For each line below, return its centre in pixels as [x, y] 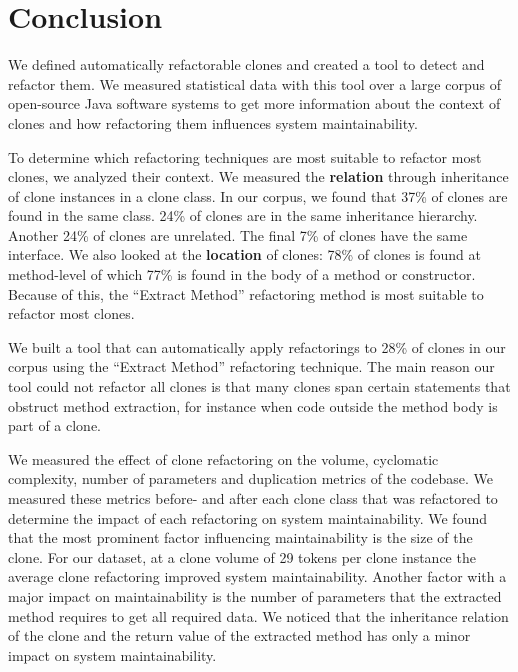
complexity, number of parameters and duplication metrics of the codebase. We [250, 478]
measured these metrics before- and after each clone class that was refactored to [253, 498]
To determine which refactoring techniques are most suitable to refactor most [245, 156]
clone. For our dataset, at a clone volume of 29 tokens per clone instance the [242, 556]
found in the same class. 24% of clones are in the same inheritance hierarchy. [243, 215]
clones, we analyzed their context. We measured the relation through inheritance [258, 176]
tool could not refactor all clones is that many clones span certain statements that [259, 386]
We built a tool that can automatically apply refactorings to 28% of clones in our [257, 346]
